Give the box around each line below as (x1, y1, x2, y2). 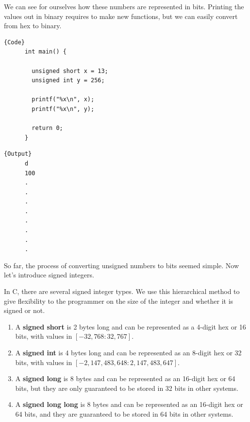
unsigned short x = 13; (32, 67, 108, 74)
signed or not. (4, 305, 45, 315)
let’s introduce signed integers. (4, 270, 94, 280)
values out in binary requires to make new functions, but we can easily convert (4, 11, 238, 21)
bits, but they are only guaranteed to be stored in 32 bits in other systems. (15, 383, 238, 393)
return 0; (32, 125, 63, 132)
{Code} (4, 38, 25, 46)
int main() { (24, 48, 67, 55)
